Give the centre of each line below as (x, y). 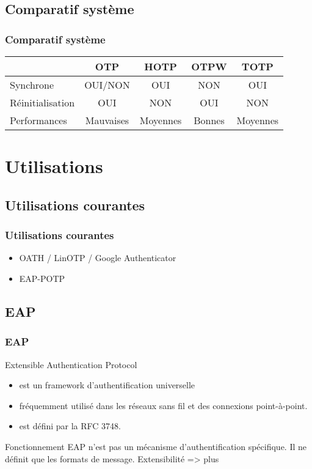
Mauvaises (107, 120)
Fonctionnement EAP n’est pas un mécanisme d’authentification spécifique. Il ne (156, 446)
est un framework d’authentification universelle (107, 385)
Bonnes (209, 120)
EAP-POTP (42, 278)
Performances (38, 120)
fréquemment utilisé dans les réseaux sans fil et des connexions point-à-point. (163, 405)
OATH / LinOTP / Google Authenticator (98, 258)
